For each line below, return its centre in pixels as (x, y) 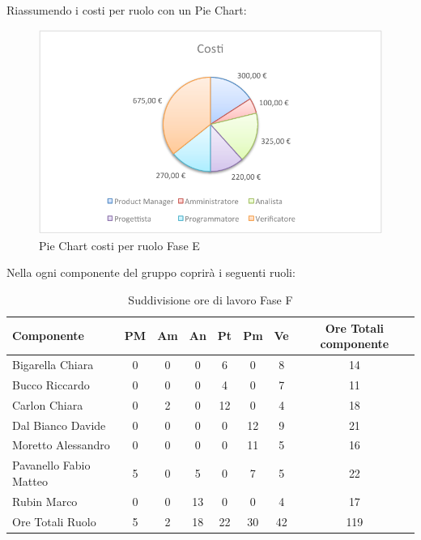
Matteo (30, 480)
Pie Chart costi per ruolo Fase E (119, 245)
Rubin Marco (45, 501)
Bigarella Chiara (53, 365)
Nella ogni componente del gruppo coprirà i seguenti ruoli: (151, 272)
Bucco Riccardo (51, 384)
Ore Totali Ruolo (54, 521)
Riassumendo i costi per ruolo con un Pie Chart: (127, 10)
